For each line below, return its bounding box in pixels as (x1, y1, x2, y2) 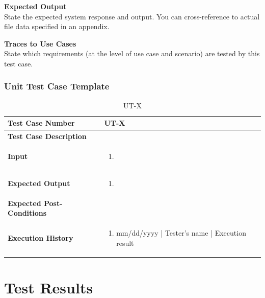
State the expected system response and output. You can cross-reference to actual (4, 11, 260, 21)
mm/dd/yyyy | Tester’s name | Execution (116, 227, 246, 238)
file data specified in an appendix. (4, 21, 110, 32)
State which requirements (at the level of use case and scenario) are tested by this (4, 48, 260, 59)
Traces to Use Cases (4, 38, 76, 49)
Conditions (8, 208, 47, 218)
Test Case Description (8, 131, 87, 142)
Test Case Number (8, 118, 75, 128)
